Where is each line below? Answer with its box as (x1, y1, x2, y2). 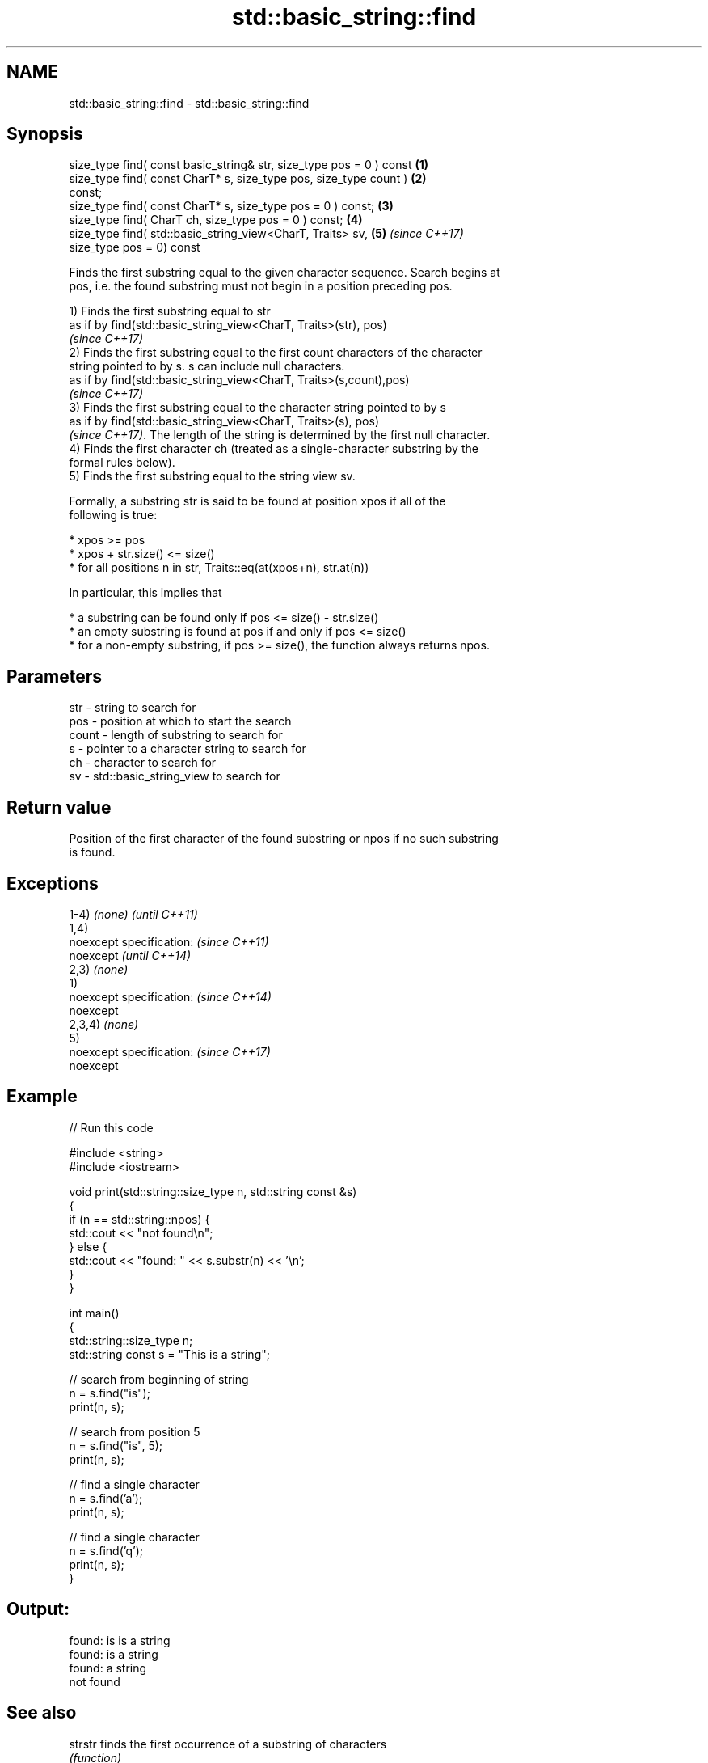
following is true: (69, 508, 158, 522)
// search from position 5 (69, 1424, 200, 1439)
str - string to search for (69, 700, 196, 715)
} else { (69, 1239, 107, 1254)
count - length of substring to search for (69, 728, 283, 742)
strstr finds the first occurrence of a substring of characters (69, 1736, 387, 1751)
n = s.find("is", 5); (69, 1438, 163, 1452)
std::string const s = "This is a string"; (69, 1347, 270, 1361)
